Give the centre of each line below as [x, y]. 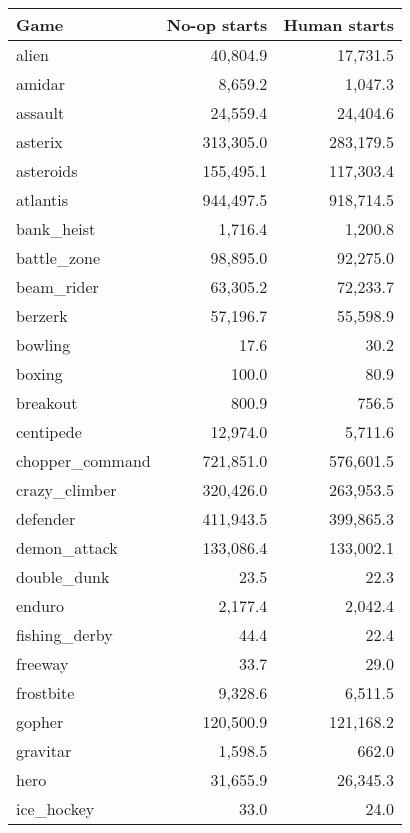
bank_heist [56, 228]
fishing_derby [64, 634]
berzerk [42, 315]
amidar [40, 83]
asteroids [47, 170]
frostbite [45, 692]
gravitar [44, 750]
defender [46, 518]
